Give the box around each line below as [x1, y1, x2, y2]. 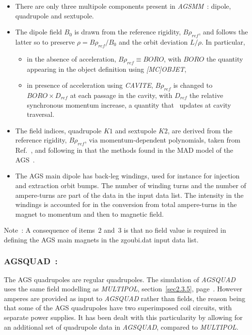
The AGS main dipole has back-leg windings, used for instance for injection [15, 171, 240, 181]
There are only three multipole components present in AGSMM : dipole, [15, 1, 231, 11]
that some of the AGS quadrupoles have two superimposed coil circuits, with [4, 303, 232, 313]
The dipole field [15, 27, 62, 37]
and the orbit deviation [119, 36, 188, 47]
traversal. [27, 109, 55, 119]
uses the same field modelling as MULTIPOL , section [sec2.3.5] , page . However [4, 284, 242, 294]
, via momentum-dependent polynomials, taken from [84, 135, 240, 145]
